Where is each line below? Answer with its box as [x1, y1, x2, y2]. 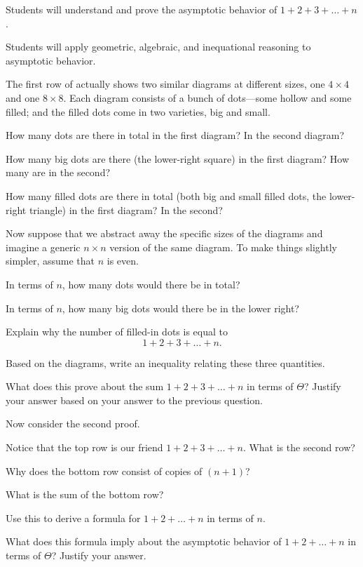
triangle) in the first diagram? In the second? [29, 202, 223, 217]
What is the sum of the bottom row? [6, 487, 164, 502]
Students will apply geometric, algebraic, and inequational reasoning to [6, 39, 311, 54]
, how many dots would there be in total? [62, 276, 240, 291]
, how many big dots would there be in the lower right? [62, 300, 299, 315]
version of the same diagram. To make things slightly [109, 239, 337, 254]
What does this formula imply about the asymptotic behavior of [6, 534, 282, 549]
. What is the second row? [242, 440, 355, 455]
